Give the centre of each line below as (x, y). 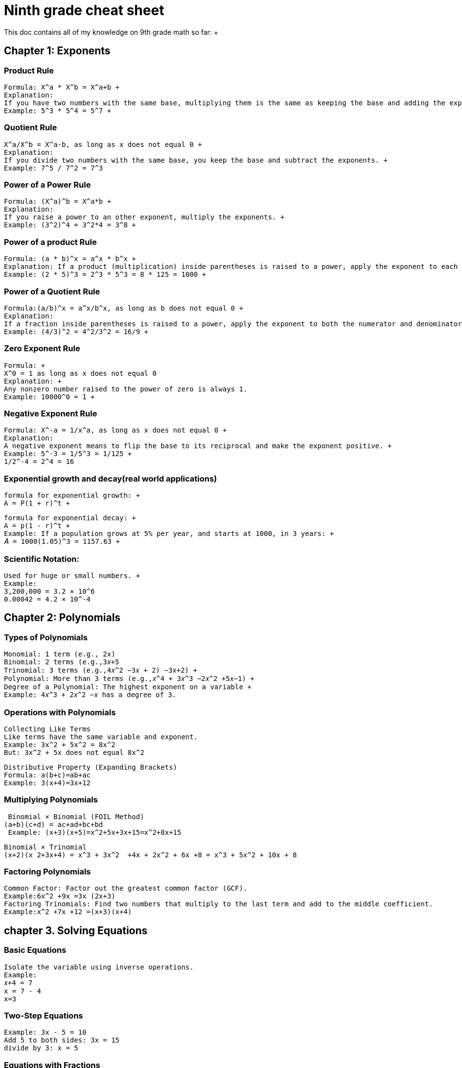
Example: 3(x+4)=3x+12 (47, 783)
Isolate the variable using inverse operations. (99, 967)
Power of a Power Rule (47, 185)
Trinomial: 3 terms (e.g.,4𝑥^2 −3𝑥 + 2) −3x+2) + (101, 670)
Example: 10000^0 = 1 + (49, 397)
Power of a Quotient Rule (52, 291)
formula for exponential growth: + (72, 496)
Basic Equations (35, 950)
